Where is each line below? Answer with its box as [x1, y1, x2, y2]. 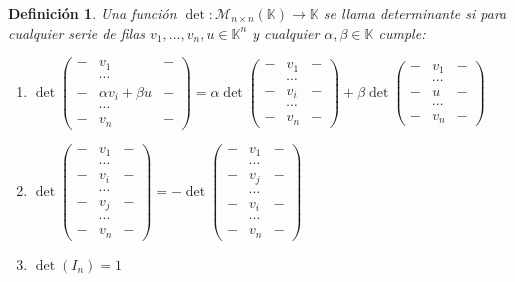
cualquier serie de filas [8, 22, 146, 43]
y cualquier [252, 22, 320, 43]
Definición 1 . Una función [8, 3, 177, 23]
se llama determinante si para [323, 3, 507, 23]
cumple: [378, 22, 426, 43]
